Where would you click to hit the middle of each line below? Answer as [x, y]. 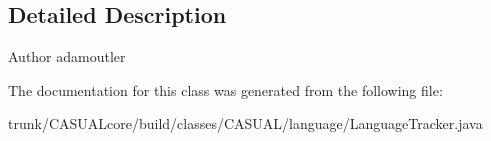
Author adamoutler [67, 56]
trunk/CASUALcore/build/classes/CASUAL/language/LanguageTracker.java [245, 123]
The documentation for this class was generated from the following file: [225, 89]
